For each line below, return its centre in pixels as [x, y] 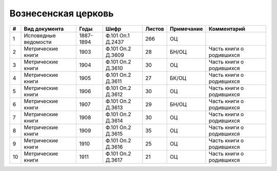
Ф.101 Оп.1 [118, 35]
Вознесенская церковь [62, 13]
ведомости [38, 42]
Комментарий [227, 29]
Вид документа [44, 29]
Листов [155, 29]
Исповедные [40, 35]
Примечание [186, 29]
